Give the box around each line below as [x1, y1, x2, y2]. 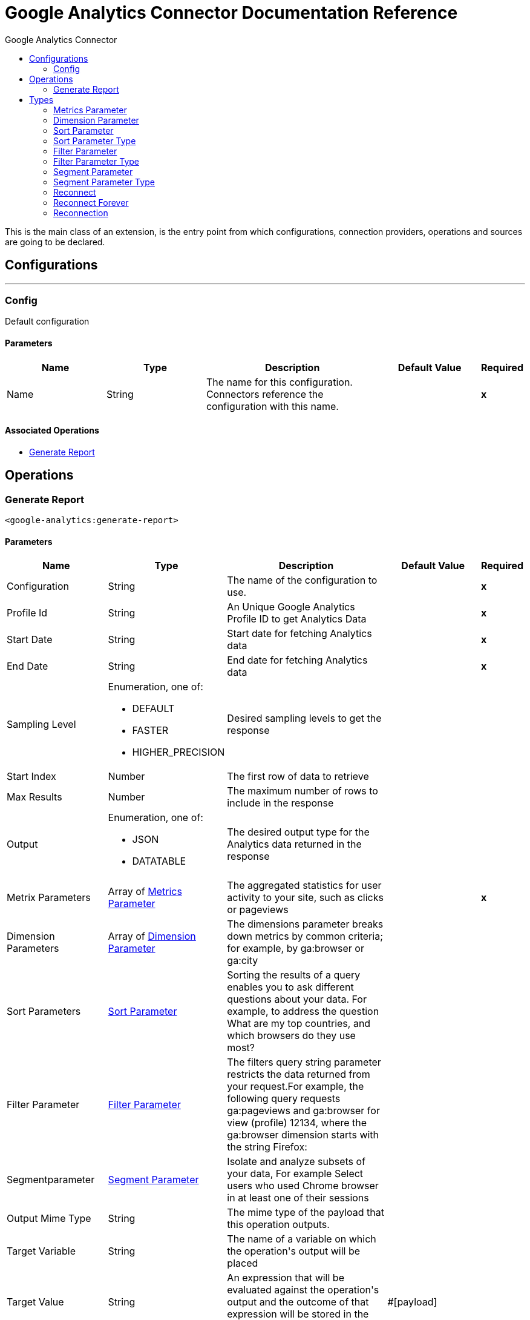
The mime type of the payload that [227, 1206, 384, 1219]
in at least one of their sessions [227, 1192, 369, 1204]
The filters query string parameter [227, 1056, 381, 1069]
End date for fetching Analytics [227, 654, 368, 667]
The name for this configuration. [206, 375, 353, 388]
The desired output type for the [227, 826, 370, 839]
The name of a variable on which [227, 1233, 376, 1246]
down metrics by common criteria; [227, 930, 383, 943]
